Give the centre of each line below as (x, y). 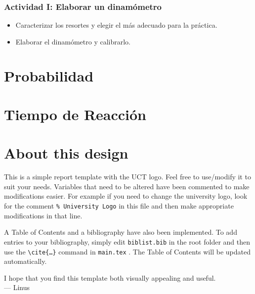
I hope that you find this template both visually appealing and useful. (110, 277)
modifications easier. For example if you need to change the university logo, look (126, 196)
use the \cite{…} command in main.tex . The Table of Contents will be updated (127, 251)
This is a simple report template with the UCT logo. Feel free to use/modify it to (127, 177)
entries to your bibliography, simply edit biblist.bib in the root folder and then (127, 241)
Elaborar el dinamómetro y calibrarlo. (73, 41)
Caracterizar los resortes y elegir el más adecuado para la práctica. (116, 25)
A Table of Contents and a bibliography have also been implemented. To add (121, 232)
